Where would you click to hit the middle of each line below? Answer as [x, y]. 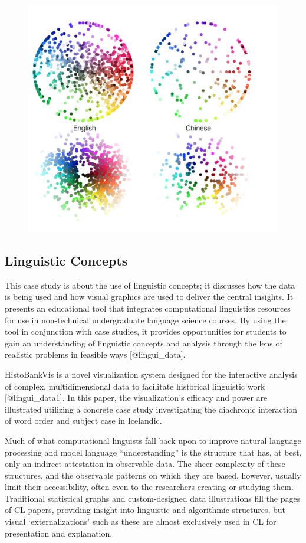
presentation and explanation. [59, 533]
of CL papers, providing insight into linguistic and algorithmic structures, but [145, 510]
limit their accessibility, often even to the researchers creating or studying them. [149, 487]
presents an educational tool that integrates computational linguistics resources [148, 308]
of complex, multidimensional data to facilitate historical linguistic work [135, 386]
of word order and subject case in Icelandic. [83, 421]
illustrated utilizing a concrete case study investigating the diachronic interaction [151, 409]
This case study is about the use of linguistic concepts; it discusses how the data [150, 285]
